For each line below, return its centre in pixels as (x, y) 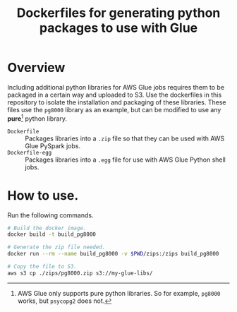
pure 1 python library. (37, 118)
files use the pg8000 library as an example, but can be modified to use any (114, 109)
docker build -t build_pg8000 (52, 234)
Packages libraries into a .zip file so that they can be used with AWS (125, 138)
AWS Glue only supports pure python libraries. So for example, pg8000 (119, 293)
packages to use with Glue (119, 28)
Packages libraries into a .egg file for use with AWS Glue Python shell (125, 160)
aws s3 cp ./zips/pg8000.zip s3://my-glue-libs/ (80, 273)
